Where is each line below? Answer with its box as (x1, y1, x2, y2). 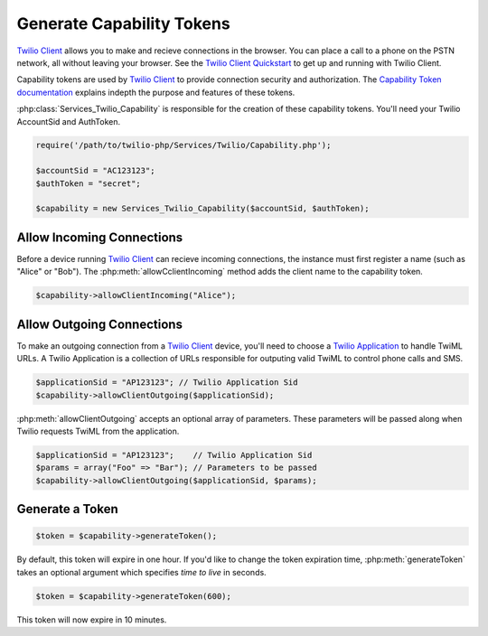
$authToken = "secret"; (35, 178, 142, 189)
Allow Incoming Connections (16, 229, 183, 245)
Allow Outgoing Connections (16, 316, 183, 332)
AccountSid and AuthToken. (16, 116, 121, 126)
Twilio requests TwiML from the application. (16, 426, 180, 436)
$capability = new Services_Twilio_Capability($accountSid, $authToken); (35, 203, 370, 214)
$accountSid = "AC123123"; (35, 165, 155, 176)
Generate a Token (16, 501, 118, 517)
